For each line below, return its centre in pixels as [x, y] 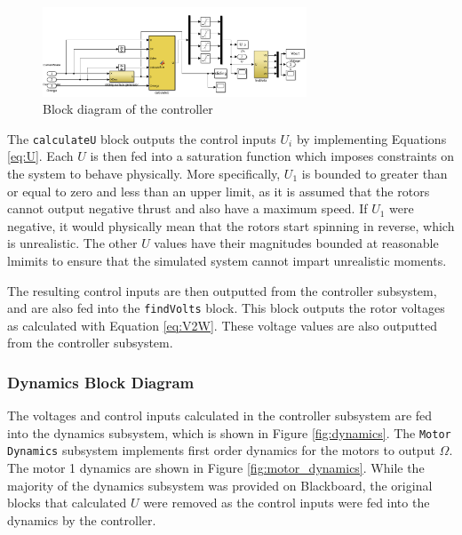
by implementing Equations [371, 138]
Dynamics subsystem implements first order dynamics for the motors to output [221, 450]
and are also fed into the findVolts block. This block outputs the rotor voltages [226, 308]
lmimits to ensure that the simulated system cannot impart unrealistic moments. [227, 260]
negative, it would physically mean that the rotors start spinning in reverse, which [231, 225]
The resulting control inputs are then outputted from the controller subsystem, [222, 290]
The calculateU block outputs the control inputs [142, 138]
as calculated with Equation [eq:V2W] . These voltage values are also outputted [222, 325]
